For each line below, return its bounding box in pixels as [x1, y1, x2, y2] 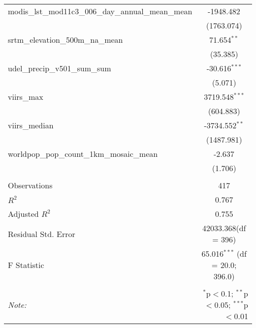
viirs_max [8, 91, 43, 102]
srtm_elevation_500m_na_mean [8, 34, 123, 45]
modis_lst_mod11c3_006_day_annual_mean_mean [8, 5, 192, 17]
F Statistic [8, 259, 44, 270]
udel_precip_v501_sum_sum [8, 62, 111, 74]
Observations [8, 179, 53, 191]
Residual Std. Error [8, 228, 75, 239]
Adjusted [8, 208, 39, 219]
